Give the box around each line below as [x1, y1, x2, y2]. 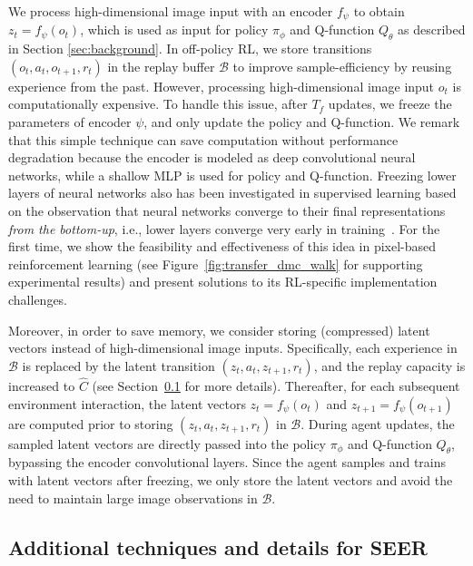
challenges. [8, 289, 68, 308]
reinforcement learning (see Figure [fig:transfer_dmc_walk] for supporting [8, 254, 423, 273]
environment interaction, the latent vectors [8, 394, 246, 413]
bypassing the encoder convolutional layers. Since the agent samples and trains [8, 453, 447, 472]
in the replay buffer [107, 56, 215, 75]
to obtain [353, 2, 405, 20]
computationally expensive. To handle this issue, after [8, 94, 308, 113]
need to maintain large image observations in [8, 488, 258, 507]
